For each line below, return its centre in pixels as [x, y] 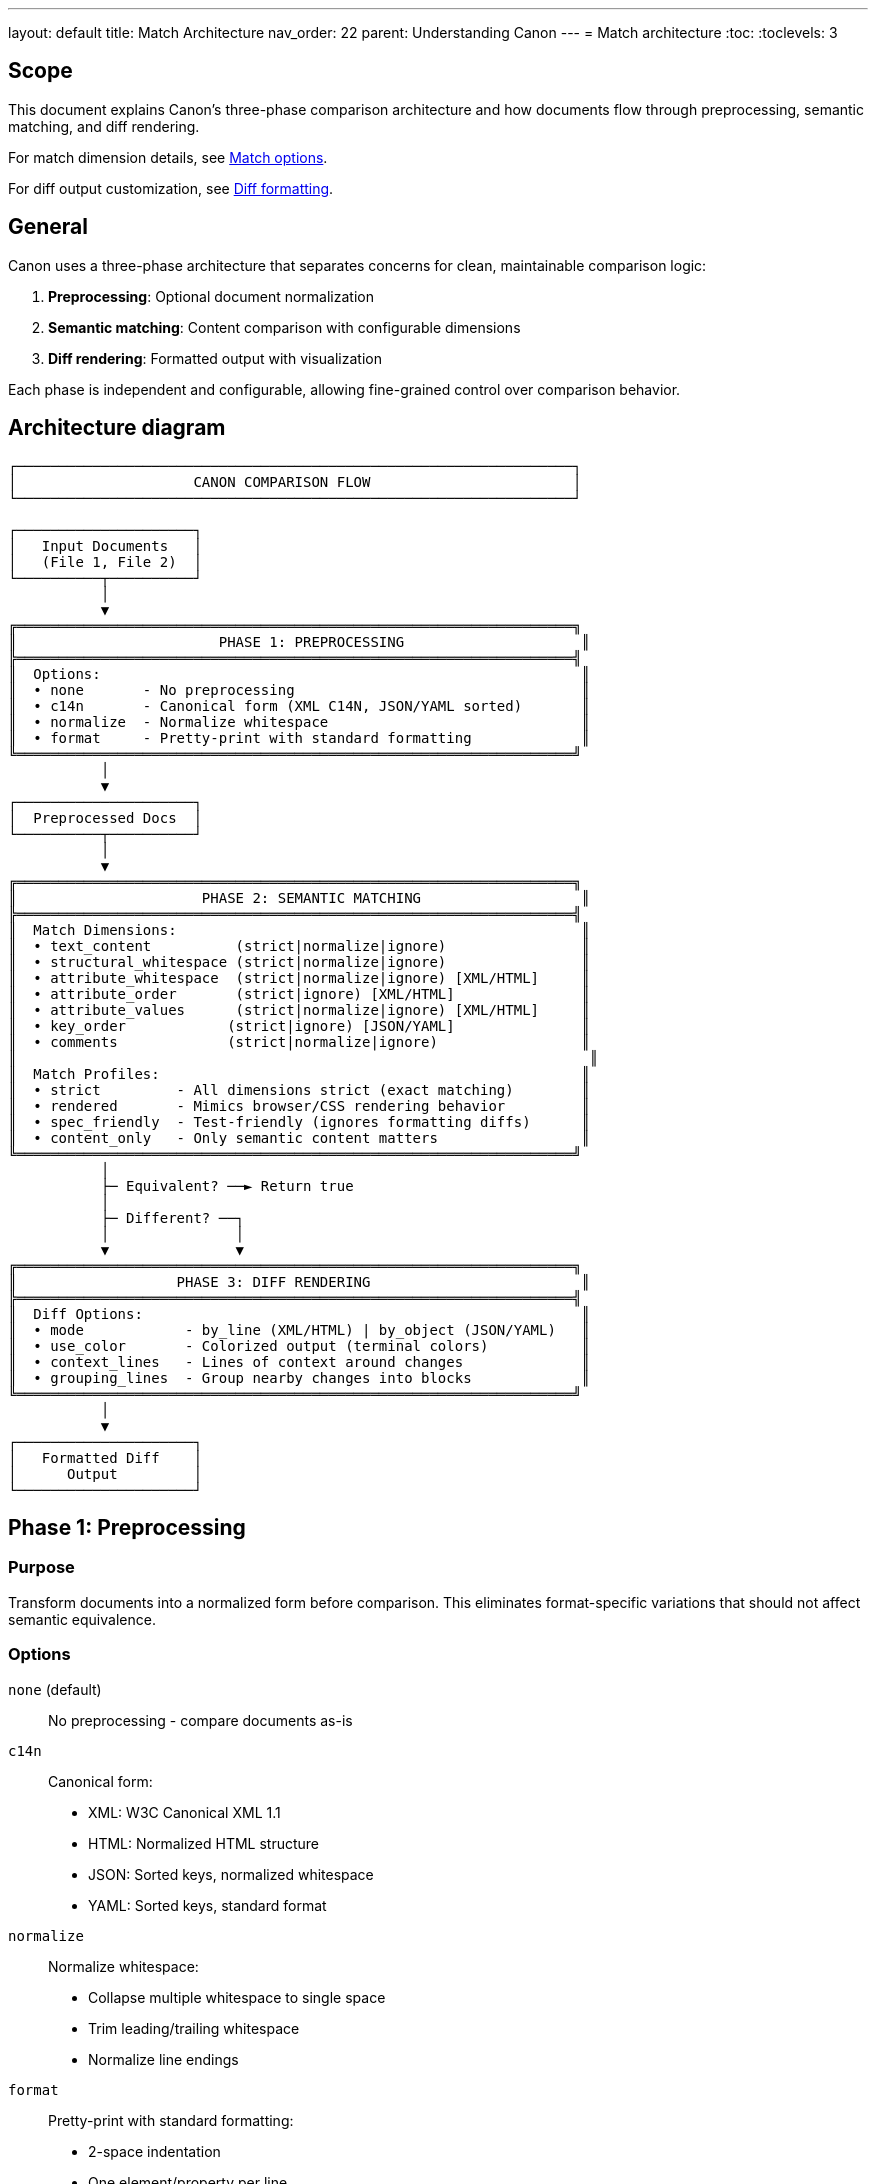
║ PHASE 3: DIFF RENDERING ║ [299, 1281]
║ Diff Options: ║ [299, 1313]
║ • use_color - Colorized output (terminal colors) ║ [299, 1345]
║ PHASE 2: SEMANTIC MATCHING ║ [299, 897]
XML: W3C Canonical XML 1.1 [184, 1812]
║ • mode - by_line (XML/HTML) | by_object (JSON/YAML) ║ [299, 1329]
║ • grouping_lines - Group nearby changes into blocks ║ [299, 1377]
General [48, 227]
